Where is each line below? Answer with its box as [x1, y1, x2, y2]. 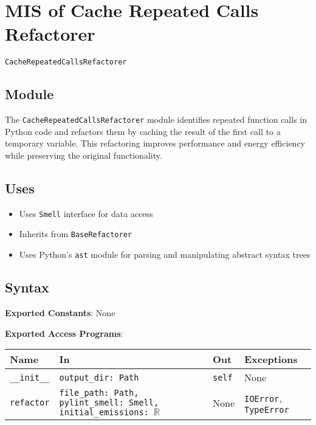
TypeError [244, 404, 289, 415]
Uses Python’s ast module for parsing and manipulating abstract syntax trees [19, 248, 311, 261]
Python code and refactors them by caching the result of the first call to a [5, 125, 281, 137]
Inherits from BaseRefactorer [19, 227, 132, 240]
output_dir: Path [59, 372, 139, 382]
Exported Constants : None [5, 306, 115, 319]
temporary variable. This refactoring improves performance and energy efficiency [5, 137, 306, 150]
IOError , [244, 390, 282, 405]
